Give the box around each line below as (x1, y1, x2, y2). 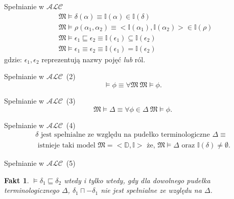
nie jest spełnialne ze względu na (101, 185, 202, 195)
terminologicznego (4, 185, 59, 195)
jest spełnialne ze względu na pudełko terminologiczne (41, 131, 210, 139)
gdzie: (4, 54, 22, 64)
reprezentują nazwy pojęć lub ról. (41, 54, 146, 64)
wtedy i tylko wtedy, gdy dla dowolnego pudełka (64, 175, 210, 185)
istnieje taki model (37, 142, 96, 150)
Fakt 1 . (4, 175, 29, 185)
